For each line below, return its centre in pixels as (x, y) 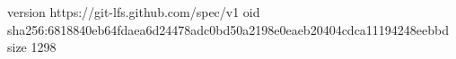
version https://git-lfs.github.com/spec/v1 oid (134, 12)
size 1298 (32, 47)
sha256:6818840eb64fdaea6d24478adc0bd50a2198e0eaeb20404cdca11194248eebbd (228, 29)
